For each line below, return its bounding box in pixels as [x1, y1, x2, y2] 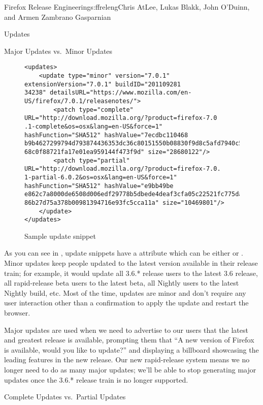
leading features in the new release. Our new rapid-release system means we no [4, 354, 250, 365]
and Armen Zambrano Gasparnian [4, 11, 111, 22]
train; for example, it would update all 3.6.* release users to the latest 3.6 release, [4, 267, 258, 278]
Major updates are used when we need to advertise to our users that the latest [4, 324, 248, 335]
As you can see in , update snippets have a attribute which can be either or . [4, 247, 243, 258]
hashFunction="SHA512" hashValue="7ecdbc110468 [24, 131, 188, 139]
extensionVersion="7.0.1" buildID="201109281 [24, 80, 181, 88]
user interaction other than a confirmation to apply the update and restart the [4, 297, 249, 308]
